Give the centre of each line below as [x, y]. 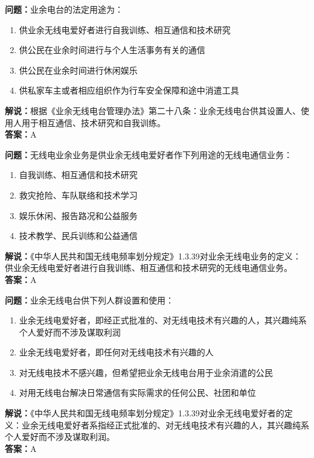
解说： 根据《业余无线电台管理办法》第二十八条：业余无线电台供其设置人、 [153, 110]
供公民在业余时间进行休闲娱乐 [78, 70]
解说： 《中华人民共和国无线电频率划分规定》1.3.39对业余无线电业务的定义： [153, 256]
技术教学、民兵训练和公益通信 [78, 236]
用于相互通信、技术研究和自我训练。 [93, 122]
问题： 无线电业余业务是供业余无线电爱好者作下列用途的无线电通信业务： [149, 154]
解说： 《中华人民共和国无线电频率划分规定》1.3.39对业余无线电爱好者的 [145, 413]
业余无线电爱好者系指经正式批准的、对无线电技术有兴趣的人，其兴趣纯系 [165, 425]
